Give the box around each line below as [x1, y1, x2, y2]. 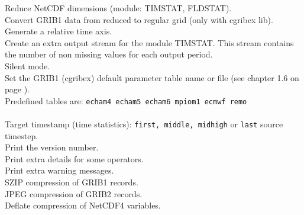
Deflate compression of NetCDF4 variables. [5, 199, 161, 211]
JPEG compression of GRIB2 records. [5, 187, 143, 200]
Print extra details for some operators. [5, 152, 144, 165]
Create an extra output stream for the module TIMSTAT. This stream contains [5, 36, 294, 49]
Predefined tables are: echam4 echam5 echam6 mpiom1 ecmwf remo [5, 94, 247, 107]
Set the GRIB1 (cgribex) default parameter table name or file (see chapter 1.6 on [5, 71, 299, 84]
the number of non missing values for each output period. [5, 48, 213, 60]
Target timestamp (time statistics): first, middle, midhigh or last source [5, 118, 283, 130]
